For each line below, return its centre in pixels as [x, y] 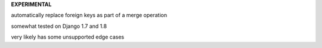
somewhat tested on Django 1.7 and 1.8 [59, 26]
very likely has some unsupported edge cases [68, 37]
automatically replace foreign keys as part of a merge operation [89, 15]
